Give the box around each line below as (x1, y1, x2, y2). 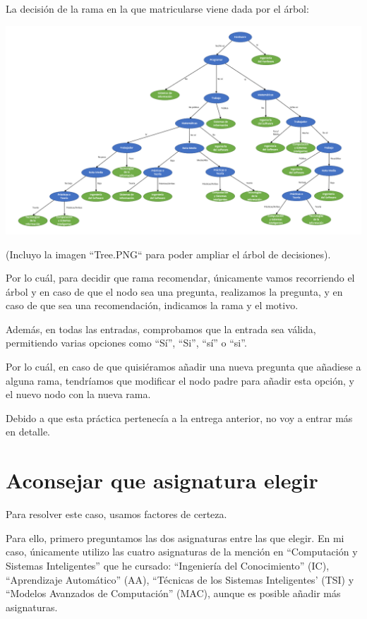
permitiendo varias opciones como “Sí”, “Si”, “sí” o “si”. (6, 335, 247, 350)
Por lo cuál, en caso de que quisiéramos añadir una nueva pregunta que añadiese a (6, 359, 361, 374)
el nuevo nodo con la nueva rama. (6, 387, 151, 402)
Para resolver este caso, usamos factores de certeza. (6, 507, 227, 522)
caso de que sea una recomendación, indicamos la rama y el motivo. (6, 298, 299, 313)
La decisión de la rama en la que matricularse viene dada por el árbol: (6, 1, 309, 16)
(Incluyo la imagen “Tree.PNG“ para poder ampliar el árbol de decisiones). (6, 246, 331, 261)
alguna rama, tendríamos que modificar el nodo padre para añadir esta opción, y (6, 373, 354, 387)
